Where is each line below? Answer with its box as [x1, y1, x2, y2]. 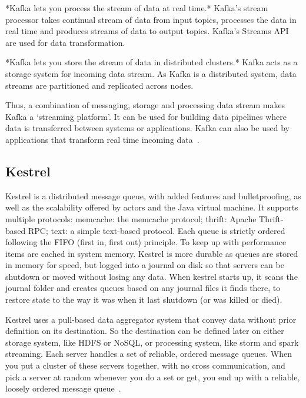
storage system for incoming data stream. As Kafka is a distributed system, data [5, 67, 297, 79]
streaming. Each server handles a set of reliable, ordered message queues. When [5, 347, 292, 360]
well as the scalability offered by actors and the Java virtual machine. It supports [5, 201, 298, 213]
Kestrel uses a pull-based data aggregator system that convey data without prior [5, 313, 297, 325]
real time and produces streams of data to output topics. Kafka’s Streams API [5, 25, 289, 37]
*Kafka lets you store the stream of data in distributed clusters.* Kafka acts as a [5, 56, 298, 68]
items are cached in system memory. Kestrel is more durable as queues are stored [5, 247, 298, 259]
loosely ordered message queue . [5, 382, 121, 394]
